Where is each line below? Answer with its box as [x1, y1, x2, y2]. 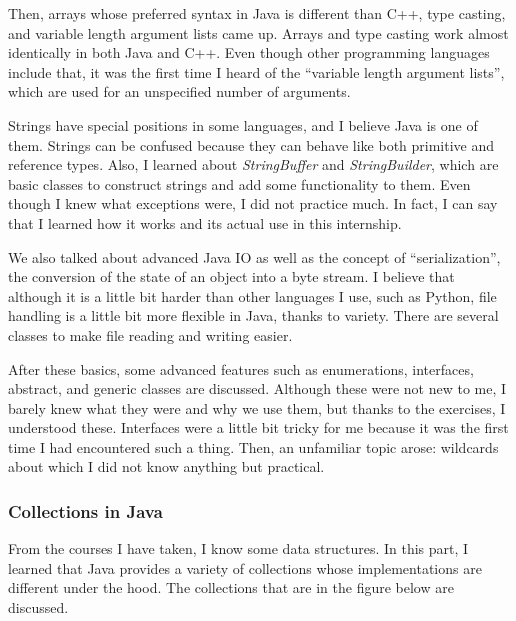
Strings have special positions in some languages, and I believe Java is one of [8, 114, 478, 135]
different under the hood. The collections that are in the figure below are [8, 577, 454, 598]
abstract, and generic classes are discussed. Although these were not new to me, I [8, 378, 507, 399]
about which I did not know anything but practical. [8, 456, 325, 477]
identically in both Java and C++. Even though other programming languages [8, 42, 490, 63]
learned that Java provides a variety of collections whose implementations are [8, 557, 482, 578]
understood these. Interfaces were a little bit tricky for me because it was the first [8, 417, 509, 438]
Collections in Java [8, 498, 163, 523]
